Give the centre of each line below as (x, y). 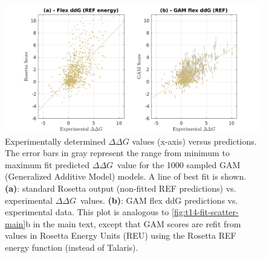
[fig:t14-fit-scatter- (205, 212)
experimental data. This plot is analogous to (87, 212)
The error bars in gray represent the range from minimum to (117, 153)
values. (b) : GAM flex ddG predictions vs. (159, 200)
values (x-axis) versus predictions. (194, 141)
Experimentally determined (55, 141)
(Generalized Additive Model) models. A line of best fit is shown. (126, 176)
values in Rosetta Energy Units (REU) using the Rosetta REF (121, 235)
